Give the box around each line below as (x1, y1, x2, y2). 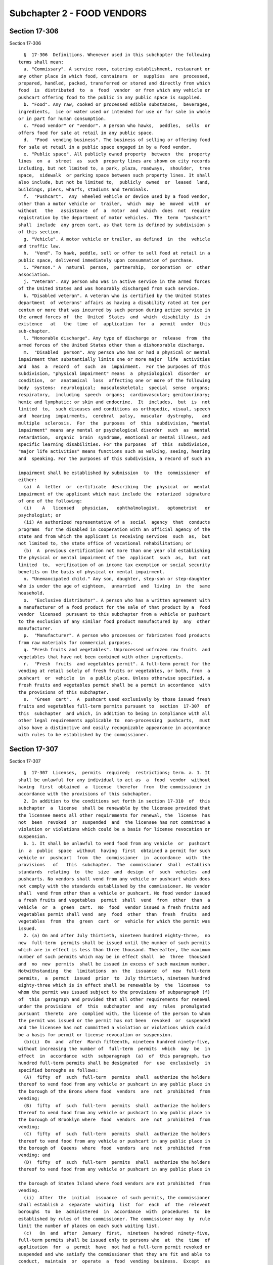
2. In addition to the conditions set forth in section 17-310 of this (23, 798, 210, 804)
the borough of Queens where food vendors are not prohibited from (18, 1145, 210, 1151)
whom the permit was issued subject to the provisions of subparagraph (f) (18, 989, 210, 995)
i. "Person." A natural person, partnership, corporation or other (23, 265, 210, 270)
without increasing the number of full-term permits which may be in (18, 1046, 210, 1052)
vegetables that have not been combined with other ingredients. (18, 654, 184, 660)
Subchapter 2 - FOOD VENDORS (9, 8, 147, 19)
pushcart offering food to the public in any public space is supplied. (18, 94, 202, 100)
